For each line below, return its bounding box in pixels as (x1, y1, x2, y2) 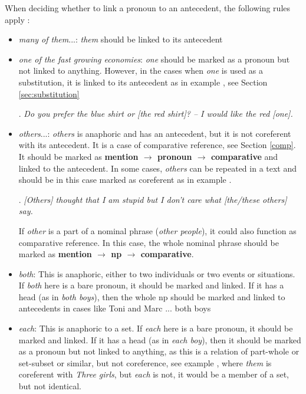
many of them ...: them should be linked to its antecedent (18, 33, 223, 45)
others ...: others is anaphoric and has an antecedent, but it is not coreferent (18, 127, 291, 139)
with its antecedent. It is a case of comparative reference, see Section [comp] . (18, 139, 296, 151)
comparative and (210, 150, 278, 162)
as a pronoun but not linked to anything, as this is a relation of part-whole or (18, 345, 300, 357)
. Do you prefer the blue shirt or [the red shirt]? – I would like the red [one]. (18, 107, 293, 120)
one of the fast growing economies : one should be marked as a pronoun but (18, 52, 290, 65)
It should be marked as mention (18, 150, 139, 162)
